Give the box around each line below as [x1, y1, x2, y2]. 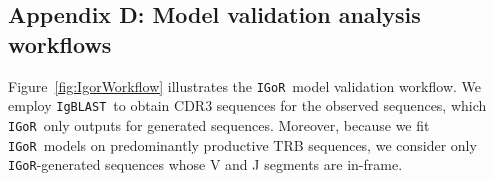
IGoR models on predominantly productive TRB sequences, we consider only [8, 134, 477, 155]
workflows [8, 28, 112, 59]
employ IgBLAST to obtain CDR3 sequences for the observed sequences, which [8, 95, 487, 116]
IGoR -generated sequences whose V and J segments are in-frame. [8, 154, 403, 175]
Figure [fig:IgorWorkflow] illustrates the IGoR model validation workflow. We [8, 75, 481, 96]
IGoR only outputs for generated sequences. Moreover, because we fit [8, 114, 430, 135]
